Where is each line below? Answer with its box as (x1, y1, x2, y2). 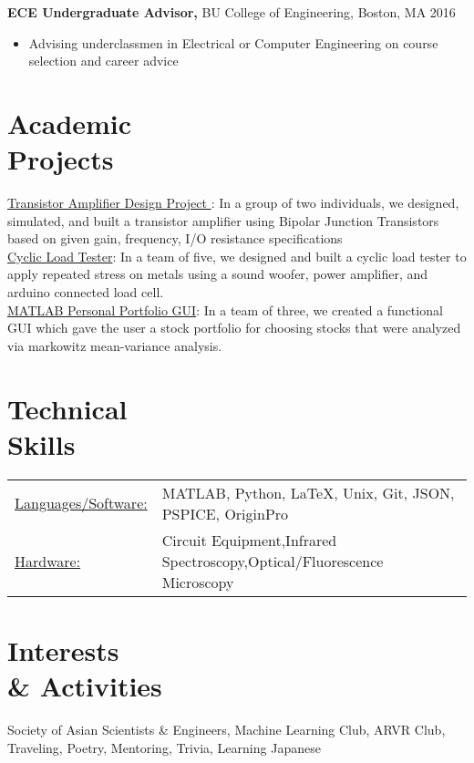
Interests (7, 631, 119, 668)
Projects (7, 140, 114, 178)
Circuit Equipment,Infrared (161, 529, 337, 551)
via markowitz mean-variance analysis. (7, 335, 222, 355)
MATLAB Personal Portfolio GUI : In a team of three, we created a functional (7, 300, 443, 319)
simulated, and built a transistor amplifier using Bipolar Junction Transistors (7, 211, 439, 230)
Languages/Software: (15, 492, 148, 514)
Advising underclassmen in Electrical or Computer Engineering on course (28, 33, 438, 52)
